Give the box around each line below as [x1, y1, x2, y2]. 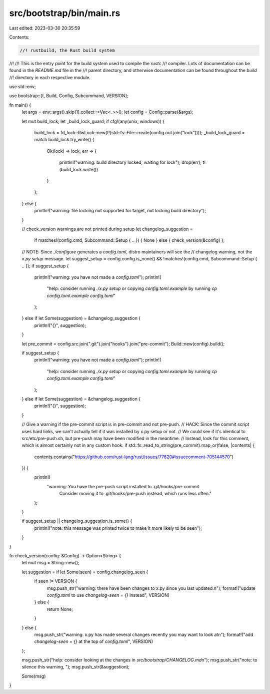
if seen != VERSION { [34, 578, 77, 584]
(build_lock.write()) [59, 166, 98, 172]
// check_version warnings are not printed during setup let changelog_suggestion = [21, 226, 193, 232]
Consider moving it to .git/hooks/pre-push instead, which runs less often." [59, 491, 212, 497]
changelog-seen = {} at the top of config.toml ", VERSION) [34, 638, 153, 644]
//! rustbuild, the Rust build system [19, 48, 115, 53]
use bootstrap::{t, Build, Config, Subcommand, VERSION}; [9, 93, 129, 99]
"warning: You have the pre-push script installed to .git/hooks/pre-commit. [46, 483, 201, 489]
